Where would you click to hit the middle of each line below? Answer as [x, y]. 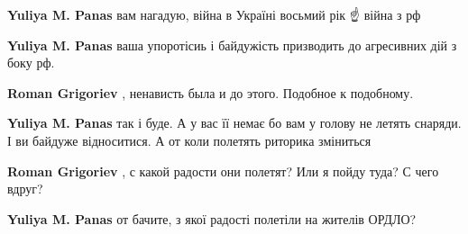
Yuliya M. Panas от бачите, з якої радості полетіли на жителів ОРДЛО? [212, 218]
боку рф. [31, 63]
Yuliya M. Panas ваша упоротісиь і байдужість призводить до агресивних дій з [232, 45]
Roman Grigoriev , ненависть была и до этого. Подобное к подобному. [211, 92]
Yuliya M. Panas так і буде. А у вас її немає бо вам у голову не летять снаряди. [234, 123]
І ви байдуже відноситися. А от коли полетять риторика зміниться [189, 140]
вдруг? [25, 189]
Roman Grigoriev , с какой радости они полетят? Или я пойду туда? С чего [223, 171]
